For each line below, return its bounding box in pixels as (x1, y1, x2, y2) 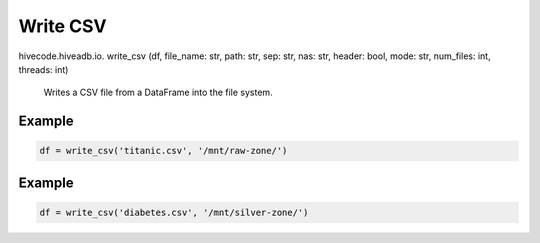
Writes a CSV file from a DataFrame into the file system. (43, 86, 274, 99)
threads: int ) (18, 63, 69, 75)
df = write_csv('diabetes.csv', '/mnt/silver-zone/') (39, 206, 309, 218)
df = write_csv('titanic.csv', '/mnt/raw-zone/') (39, 145, 288, 157)
